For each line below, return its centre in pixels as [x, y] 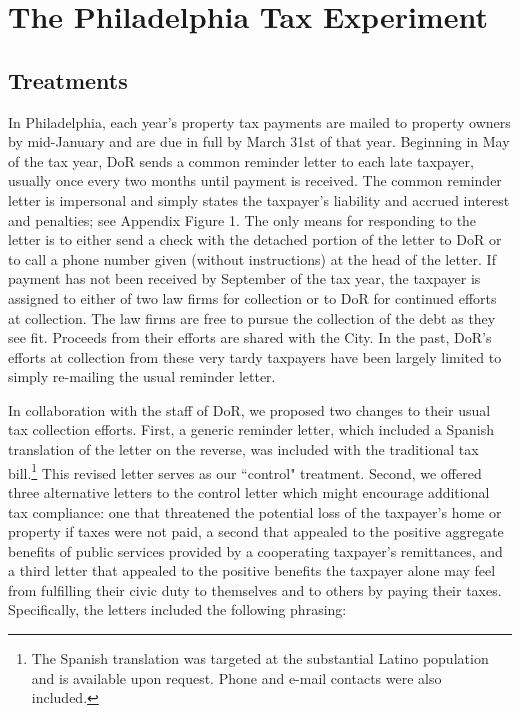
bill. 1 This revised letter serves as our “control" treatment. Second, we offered [245, 471]
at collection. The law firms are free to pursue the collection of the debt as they [252, 317]
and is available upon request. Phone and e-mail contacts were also [236, 677]
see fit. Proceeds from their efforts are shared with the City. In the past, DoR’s [250, 337]
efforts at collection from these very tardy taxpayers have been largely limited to [255, 356]
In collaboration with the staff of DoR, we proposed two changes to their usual [249, 409]
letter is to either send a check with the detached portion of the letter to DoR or [255, 239]
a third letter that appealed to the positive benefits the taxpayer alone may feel [252, 570]
